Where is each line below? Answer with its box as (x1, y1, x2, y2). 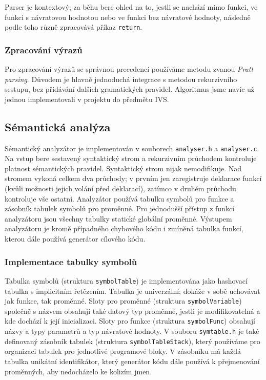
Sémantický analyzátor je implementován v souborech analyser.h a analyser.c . (5, 143, 259, 153)
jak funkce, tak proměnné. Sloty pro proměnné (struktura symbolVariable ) (5, 295, 242, 306)
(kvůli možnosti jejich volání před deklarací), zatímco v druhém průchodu (5, 183, 236, 194)
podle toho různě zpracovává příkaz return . (5, 22, 142, 32)
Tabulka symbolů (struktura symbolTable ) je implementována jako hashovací (5, 275, 248, 286)
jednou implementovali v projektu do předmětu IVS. (5, 93, 169, 104)
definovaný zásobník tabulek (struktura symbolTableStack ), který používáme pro (5, 335, 260, 346)
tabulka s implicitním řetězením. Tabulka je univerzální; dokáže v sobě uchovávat (5, 285, 260, 296)
